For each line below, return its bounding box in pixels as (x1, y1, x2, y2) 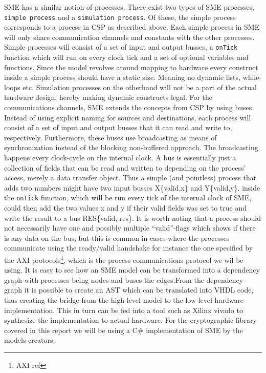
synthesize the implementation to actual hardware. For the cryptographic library (4, 315, 257, 325)
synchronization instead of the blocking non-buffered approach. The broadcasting (4, 142, 258, 153)
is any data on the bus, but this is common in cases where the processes (4, 232, 230, 243)
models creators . (4, 335, 55, 345)
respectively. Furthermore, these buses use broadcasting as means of (4, 132, 217, 142)
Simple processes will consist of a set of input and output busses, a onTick (4, 42, 238, 52)
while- (242, 72, 262, 82)
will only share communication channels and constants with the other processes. (4, 31, 255, 42)
